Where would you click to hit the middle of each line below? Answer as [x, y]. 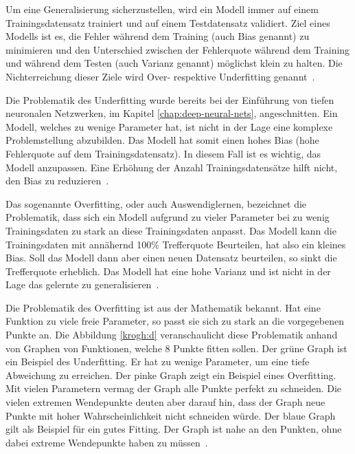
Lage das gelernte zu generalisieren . [82, 284]
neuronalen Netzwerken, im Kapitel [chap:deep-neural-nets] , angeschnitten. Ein [172, 113]
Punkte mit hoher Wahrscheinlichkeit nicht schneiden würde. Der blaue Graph [171, 415]
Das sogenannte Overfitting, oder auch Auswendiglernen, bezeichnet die [156, 203]
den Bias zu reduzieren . [57, 181]
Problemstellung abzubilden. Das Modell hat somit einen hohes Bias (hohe [162, 140]
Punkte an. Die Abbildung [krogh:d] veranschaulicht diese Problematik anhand [172, 335]
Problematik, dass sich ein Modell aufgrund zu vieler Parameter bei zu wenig [168, 217]
